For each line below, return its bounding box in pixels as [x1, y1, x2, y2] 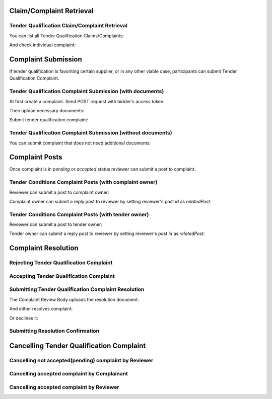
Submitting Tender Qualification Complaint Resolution [9, 286, 145, 293]
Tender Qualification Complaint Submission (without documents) [9, 129, 172, 136]
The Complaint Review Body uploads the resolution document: [9, 296, 139, 302]
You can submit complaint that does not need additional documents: [9, 140, 151, 146]
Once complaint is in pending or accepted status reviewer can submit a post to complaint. [9, 166, 196, 172]
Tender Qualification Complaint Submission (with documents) [9, 88, 164, 95]
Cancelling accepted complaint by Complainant [9, 370, 128, 377]
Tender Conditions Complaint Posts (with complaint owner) [9, 179, 158, 186]
